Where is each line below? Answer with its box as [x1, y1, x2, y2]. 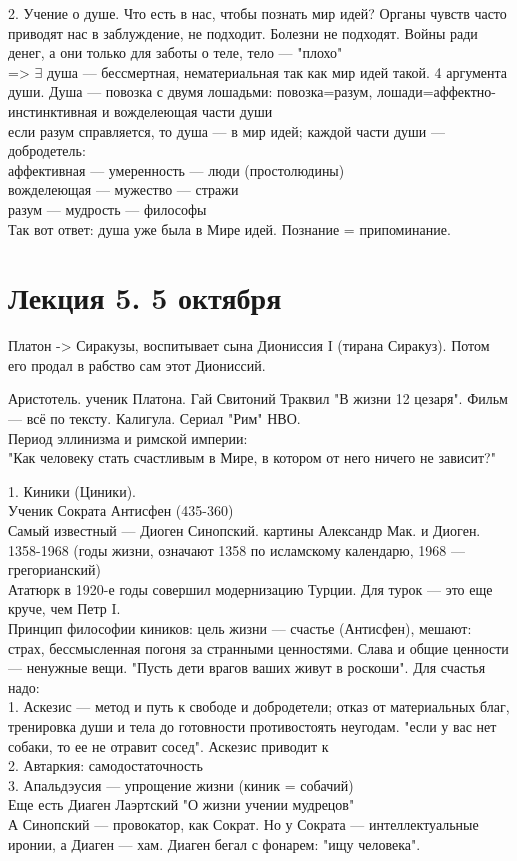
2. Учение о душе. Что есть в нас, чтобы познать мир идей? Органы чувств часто [8, 3, 507, 23]
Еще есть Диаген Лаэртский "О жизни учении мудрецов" [8, 794, 355, 815]
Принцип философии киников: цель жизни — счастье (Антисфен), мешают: [8, 617, 472, 638]
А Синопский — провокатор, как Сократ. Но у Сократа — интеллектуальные [8, 813, 479, 834]
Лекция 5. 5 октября [8, 277, 282, 318]
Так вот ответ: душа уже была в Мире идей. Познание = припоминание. [8, 218, 451, 239]
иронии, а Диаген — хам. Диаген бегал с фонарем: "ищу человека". [8, 833, 421, 854]
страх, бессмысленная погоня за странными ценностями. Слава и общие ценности [8, 637, 509, 658]
